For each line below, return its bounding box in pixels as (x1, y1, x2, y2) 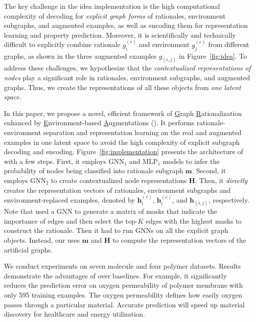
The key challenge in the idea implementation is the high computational (4, 1, 220, 11)
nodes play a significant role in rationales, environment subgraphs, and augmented (4, 72, 250, 83)
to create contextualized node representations (51, 175, 187, 185)
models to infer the (163, 156, 220, 166)
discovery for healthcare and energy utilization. (4, 309, 145, 319)
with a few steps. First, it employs (4, 156, 106, 166)
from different (208, 39, 250, 49)
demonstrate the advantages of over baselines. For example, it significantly (4, 270, 227, 280)
